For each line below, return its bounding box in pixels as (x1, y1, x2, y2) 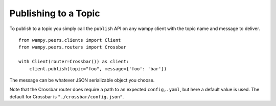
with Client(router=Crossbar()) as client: (18, 59, 129, 65)
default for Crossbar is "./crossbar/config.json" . (9, 93, 124, 99)
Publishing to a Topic (9, 8, 100, 19)
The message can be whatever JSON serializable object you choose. (9, 77, 155, 83)
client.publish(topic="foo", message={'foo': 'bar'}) (29, 66, 167, 71)
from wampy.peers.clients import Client (18, 37, 121, 43)
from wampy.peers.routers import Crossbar (18, 44, 127, 50)
